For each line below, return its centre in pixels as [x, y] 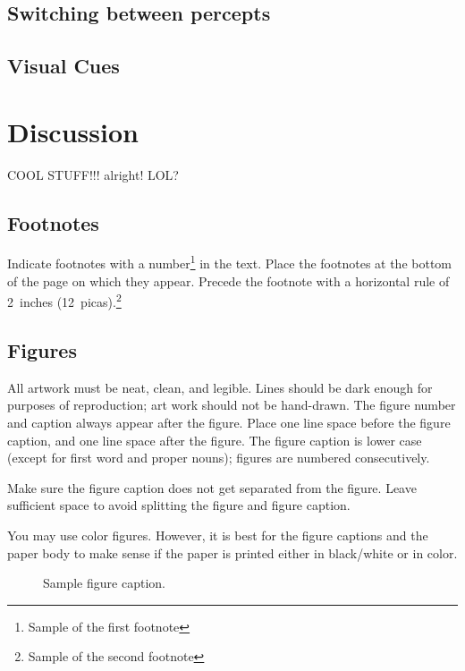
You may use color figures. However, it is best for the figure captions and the [218, 535]
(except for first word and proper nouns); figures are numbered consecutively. [219, 458]
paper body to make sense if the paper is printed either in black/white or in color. [232, 552]
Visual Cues [63, 66]
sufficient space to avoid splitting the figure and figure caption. [179, 505]
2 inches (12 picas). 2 [64, 300]
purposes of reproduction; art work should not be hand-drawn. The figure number [232, 405]
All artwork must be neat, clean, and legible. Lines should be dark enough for [220, 387]
